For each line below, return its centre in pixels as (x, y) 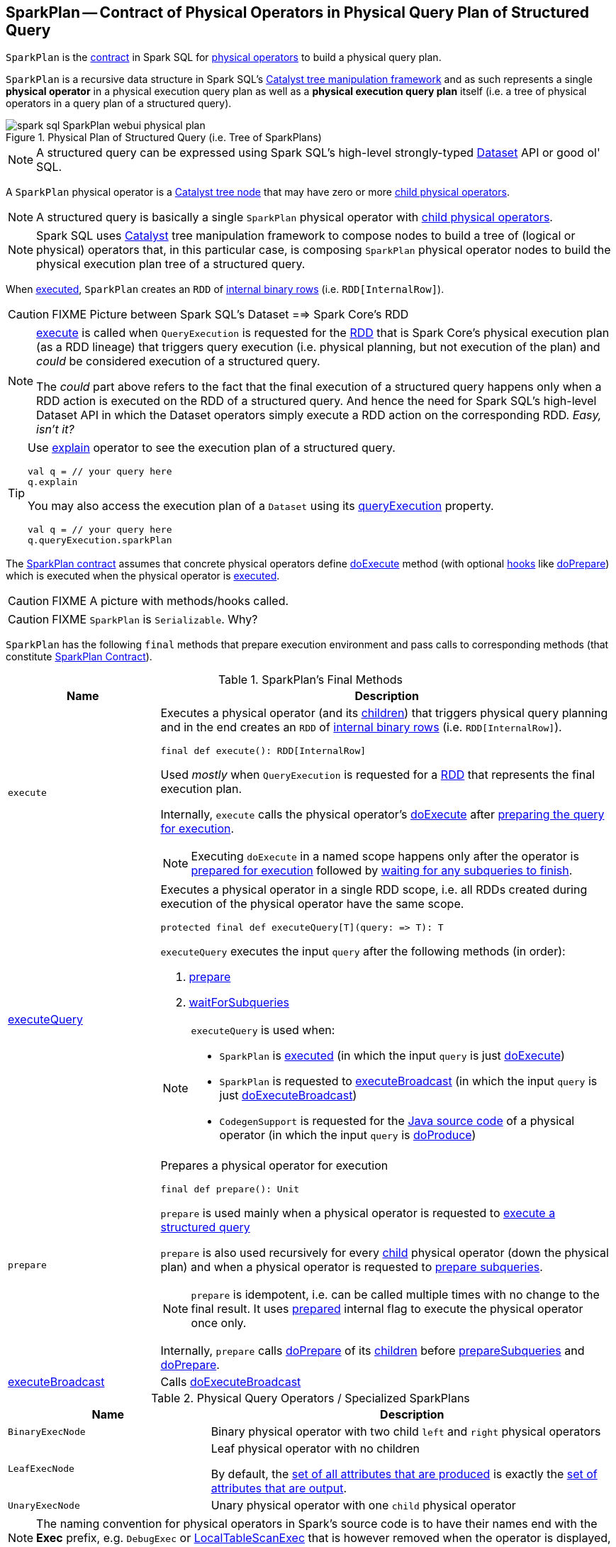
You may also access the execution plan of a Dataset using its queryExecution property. (261, 506)
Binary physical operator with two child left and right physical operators (406, 1432)
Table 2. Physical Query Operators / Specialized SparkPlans (310, 1398)
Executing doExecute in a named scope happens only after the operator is (385, 856)
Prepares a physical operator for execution (274, 1166)
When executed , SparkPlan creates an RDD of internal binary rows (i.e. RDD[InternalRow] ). (225, 289)
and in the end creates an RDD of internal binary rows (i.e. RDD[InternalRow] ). (361, 727)
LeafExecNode (41, 1468)
